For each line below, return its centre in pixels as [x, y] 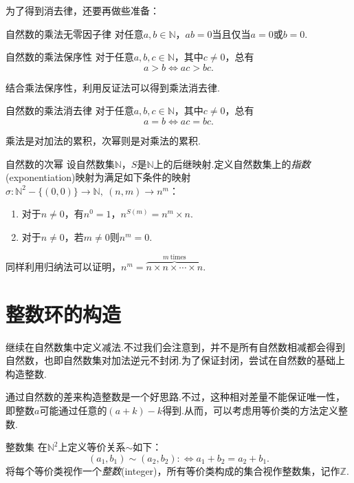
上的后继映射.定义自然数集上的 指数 [232, 163]
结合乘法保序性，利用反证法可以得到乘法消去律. [113, 87]
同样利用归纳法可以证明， [63, 266]
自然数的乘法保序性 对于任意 [70, 57]
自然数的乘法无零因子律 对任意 [75, 33]
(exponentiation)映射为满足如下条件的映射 [98, 177]
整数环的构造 [64, 313]
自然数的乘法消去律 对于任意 [70, 110]
